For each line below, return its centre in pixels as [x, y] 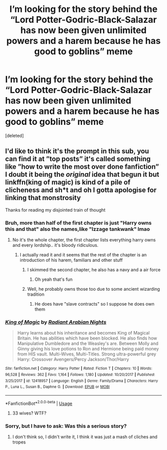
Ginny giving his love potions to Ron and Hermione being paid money [88, 349]
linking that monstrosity [43, 198]
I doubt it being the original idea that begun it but [82, 174]
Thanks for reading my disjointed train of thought [55, 210]
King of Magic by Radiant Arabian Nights [56, 322]
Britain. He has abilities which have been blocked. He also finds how [87, 338]
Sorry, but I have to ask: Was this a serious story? [66, 426]
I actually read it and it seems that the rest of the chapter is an [83, 255]
